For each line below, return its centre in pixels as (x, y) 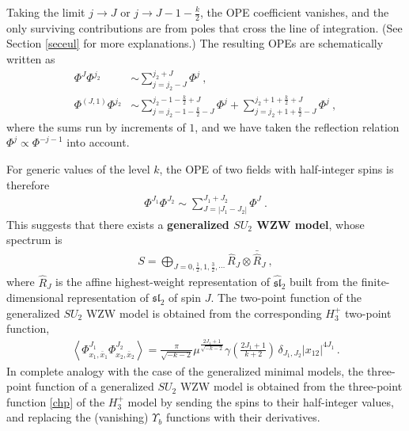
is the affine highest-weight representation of (163, 282)
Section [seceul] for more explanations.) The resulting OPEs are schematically (195, 43)
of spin (185, 298)
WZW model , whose (311, 224)
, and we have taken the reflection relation (297, 126)
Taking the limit (46, 12)
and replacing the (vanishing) (78, 417)
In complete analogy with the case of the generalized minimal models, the (185, 370)
